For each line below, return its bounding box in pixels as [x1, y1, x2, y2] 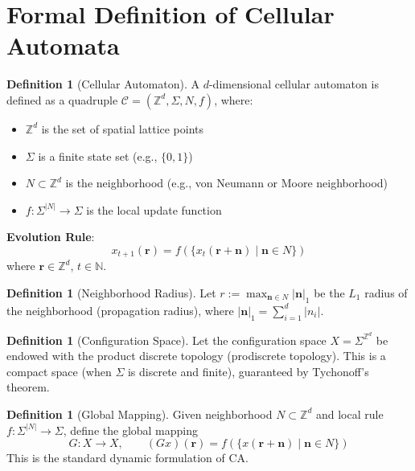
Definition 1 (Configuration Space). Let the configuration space [6, 331, 327, 348]
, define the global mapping [63, 421, 199, 438]
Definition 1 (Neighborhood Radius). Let [6, 284, 216, 301]
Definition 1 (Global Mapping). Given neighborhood [6, 405, 273, 422]
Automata [6, 29, 120, 62]
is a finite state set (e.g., [38, 147, 158, 164]
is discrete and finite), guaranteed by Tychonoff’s [127, 362, 369, 379]
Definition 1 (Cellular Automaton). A [6, 76, 199, 92]
